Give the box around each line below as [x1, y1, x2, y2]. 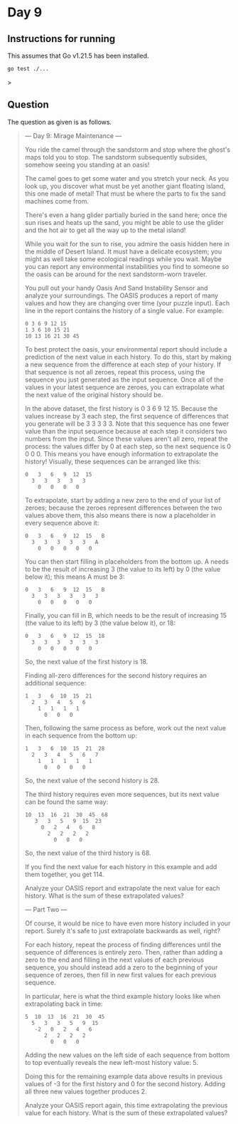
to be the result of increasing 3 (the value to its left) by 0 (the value [24, 564, 221, 573]
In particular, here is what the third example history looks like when [24, 992, 221, 1000]
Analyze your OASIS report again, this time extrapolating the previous [24, 1101, 228, 1109]
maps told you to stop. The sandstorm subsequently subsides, [24, 152, 207, 161]
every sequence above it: [24, 518, 99, 527]
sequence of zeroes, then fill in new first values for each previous [24, 970, 217, 979]
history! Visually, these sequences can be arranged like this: [24, 457, 201, 466]
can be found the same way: [24, 797, 109, 806]
